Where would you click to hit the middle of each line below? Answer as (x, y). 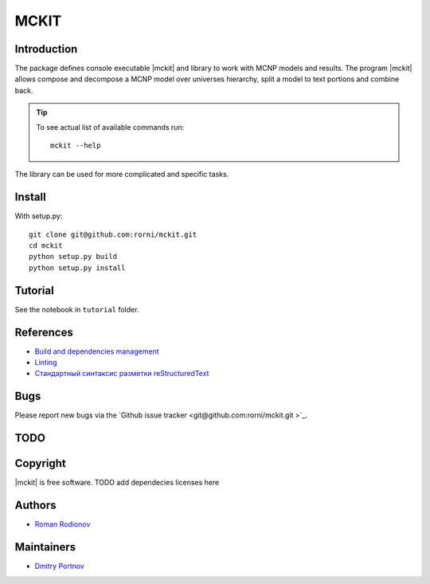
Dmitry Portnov (60, 566)
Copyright (41, 463)
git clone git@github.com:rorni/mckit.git (113, 234)
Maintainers (45, 547)
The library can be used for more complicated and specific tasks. (122, 174)
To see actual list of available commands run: (110, 127)
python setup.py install (77, 268)
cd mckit (46, 246)
